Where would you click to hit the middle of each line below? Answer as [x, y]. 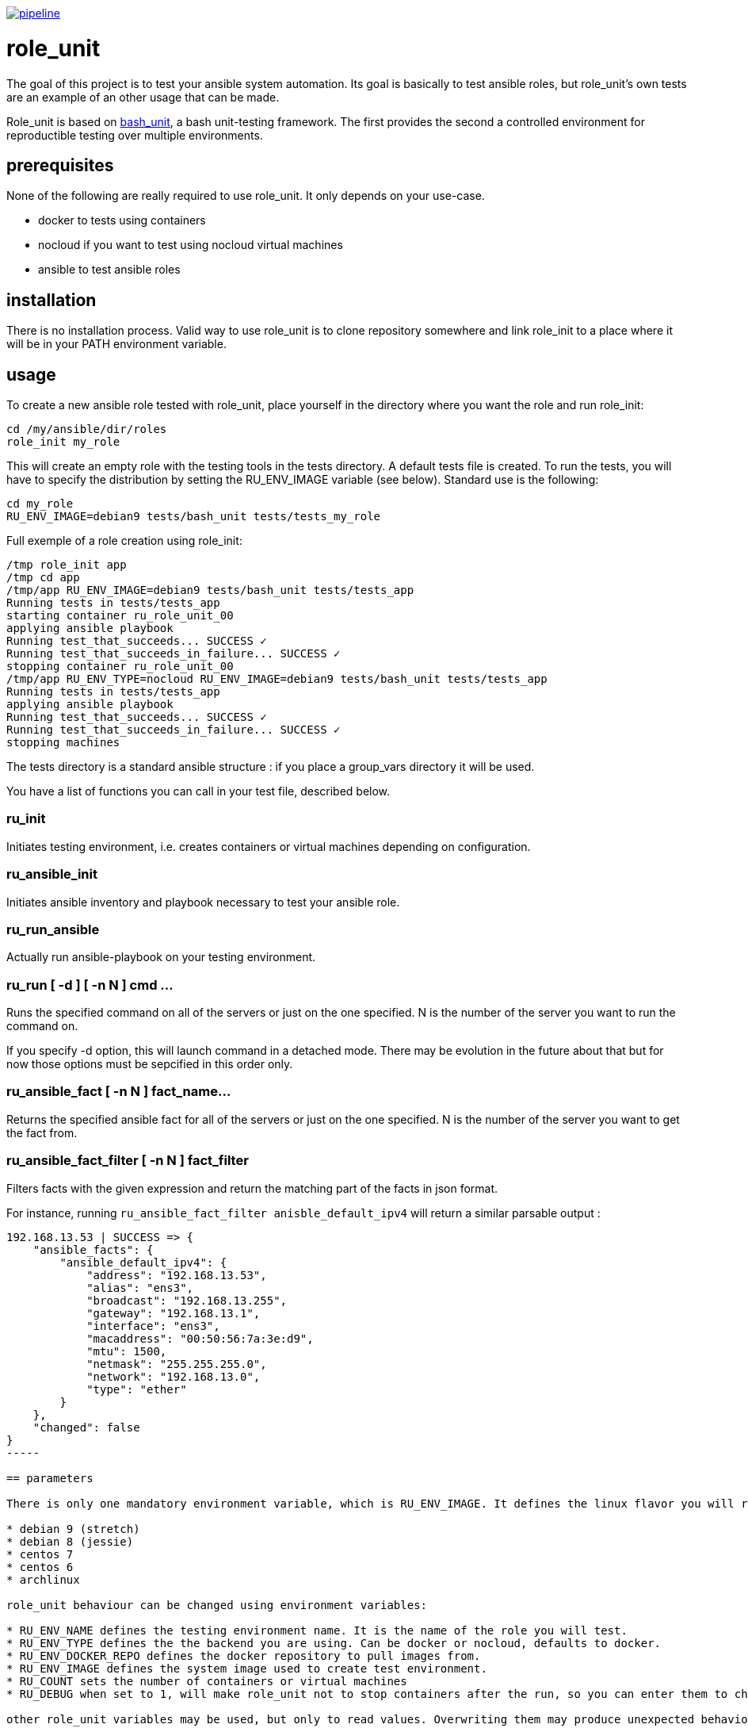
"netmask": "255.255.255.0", [177, 1364]
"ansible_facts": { [93, 1249]
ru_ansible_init [52, 874]
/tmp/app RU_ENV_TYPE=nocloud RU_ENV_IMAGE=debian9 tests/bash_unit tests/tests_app [277, 679]
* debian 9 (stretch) [73, 1529]
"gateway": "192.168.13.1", [174, 1313]
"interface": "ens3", [153, 1326]
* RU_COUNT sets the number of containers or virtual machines [207, 1681]
